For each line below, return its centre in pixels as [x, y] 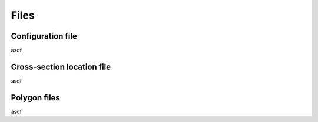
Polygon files [35, 98]
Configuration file [44, 36]
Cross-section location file [61, 67]
